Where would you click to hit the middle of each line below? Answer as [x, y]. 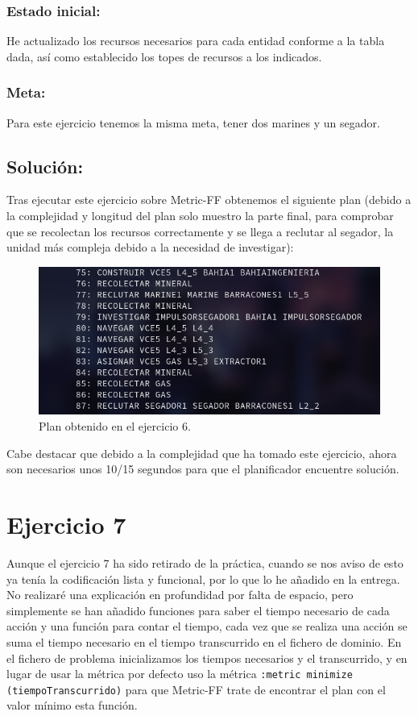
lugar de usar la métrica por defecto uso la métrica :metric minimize [180, 674]
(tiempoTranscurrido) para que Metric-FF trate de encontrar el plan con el [196, 689]
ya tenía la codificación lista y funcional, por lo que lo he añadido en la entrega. [203, 579]
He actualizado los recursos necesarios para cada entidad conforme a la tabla [196, 41]
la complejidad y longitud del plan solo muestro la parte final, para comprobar [200, 216]
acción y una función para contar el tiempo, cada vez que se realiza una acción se [207, 626]
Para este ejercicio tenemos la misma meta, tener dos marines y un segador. [193, 122]
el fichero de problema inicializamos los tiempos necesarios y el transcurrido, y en [207, 658]
